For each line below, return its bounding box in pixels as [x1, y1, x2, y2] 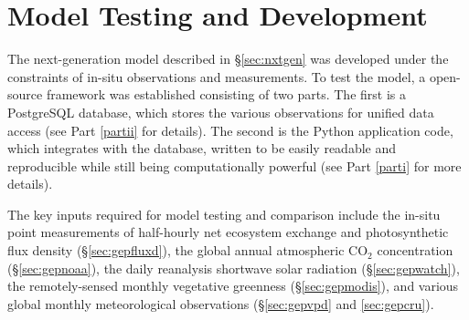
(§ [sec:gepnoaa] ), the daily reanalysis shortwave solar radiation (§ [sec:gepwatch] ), [7, 258, 460, 277]
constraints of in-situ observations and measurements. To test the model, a [7, 67, 426, 86]
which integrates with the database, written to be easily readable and [7, 139, 397, 158]
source [7, 85, 43, 104]
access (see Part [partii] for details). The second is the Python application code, [7, 120, 453, 139]
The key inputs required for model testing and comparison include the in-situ [7, 204, 441, 223]
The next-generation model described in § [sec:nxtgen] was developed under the [7, 49, 449, 68]
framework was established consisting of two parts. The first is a [46, 85, 407, 104]
